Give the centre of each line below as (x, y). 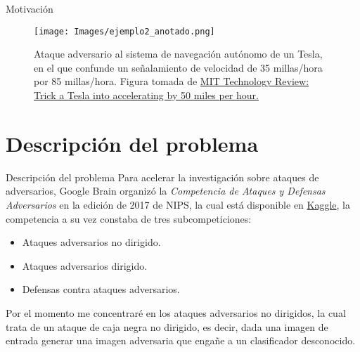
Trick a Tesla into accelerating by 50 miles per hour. (146, 95)
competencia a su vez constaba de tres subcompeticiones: (129, 218)
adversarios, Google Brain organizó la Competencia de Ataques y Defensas (166, 191)
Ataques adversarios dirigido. (85, 265)
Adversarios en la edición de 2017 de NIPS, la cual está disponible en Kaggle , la (178, 204)
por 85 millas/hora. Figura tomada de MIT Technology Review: (172, 81)
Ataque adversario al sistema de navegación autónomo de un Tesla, (178, 54)
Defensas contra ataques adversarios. (101, 289)
